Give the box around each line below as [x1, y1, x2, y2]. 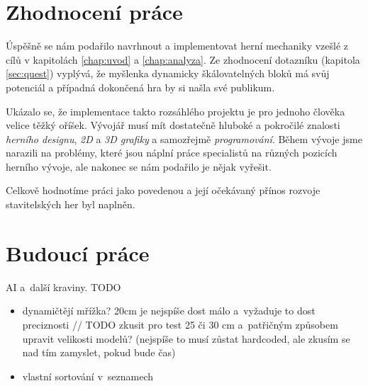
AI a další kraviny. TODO [6, 279, 121, 294]
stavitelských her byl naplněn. [6, 197, 135, 212]
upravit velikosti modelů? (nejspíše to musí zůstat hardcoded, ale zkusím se [22, 331, 350, 346]
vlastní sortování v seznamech [22, 368, 153, 383]
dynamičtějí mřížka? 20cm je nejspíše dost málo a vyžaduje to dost [22, 303, 316, 318]
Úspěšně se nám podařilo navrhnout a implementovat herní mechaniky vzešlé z [6, 38, 349, 53]
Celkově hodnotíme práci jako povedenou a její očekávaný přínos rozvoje [6, 183, 320, 198]
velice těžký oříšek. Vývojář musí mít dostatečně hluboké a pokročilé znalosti [6, 118, 340, 132]
